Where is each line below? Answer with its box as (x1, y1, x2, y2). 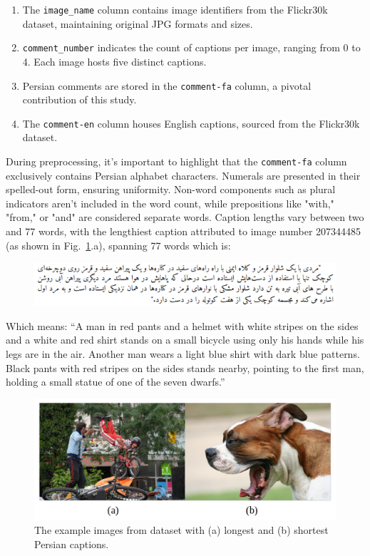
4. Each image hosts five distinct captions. (22, 53, 207, 68)
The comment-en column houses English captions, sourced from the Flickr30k (22, 115, 360, 130)
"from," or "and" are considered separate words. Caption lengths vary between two (6, 210, 364, 225)
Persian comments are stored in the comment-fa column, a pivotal (22, 78, 312, 93)
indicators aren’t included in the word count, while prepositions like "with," (6, 195, 334, 210)
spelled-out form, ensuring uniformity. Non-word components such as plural (6, 182, 336, 197)
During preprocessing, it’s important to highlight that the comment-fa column (6, 154, 347, 168)
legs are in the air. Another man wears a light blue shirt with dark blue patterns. (6, 346, 360, 361)
